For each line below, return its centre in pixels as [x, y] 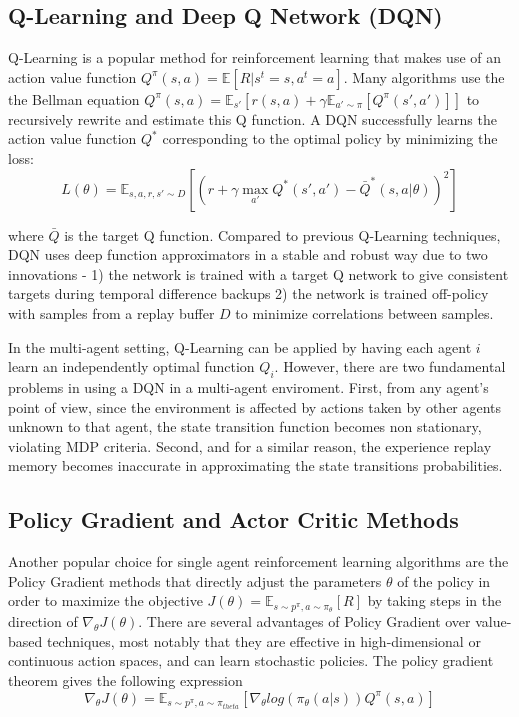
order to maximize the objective [105, 600]
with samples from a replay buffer [111, 312]
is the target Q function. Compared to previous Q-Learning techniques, [282, 234]
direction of [43, 621]
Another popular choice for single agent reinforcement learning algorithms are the [258, 561]
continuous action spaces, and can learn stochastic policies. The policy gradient [251, 660]
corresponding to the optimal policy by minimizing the [330, 138]
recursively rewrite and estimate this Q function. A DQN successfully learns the [252, 118]
